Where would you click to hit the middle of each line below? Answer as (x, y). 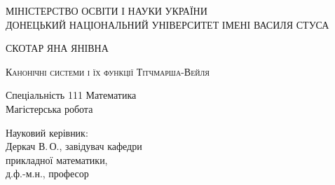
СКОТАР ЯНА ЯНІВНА (57, 48)
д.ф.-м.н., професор (47, 173)
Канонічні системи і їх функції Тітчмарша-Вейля (108, 71)
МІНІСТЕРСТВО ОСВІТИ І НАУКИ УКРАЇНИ (107, 11)
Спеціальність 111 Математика (71, 95)
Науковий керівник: (47, 132)
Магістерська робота (49, 108)
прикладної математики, (57, 159)
